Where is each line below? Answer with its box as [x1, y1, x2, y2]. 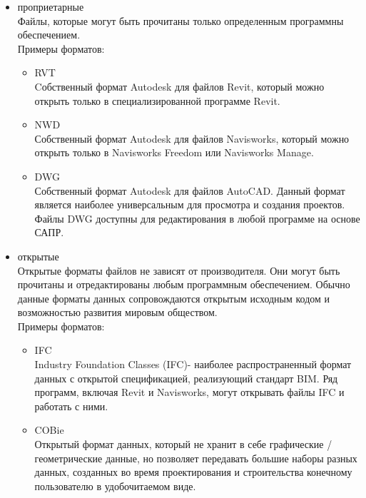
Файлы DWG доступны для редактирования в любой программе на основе [34, 210, 360, 225]
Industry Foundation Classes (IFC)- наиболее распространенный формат [34, 357, 352, 372]
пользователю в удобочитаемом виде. [34, 478, 196, 493]
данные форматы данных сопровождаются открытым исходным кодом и [17, 290, 330, 305]
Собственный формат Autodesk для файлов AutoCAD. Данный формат [34, 183, 345, 198]
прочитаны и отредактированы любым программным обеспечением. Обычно [17, 277, 350, 292]
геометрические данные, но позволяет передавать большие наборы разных [34, 450, 357, 465]
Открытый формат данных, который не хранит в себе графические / [34, 437, 332, 452]
